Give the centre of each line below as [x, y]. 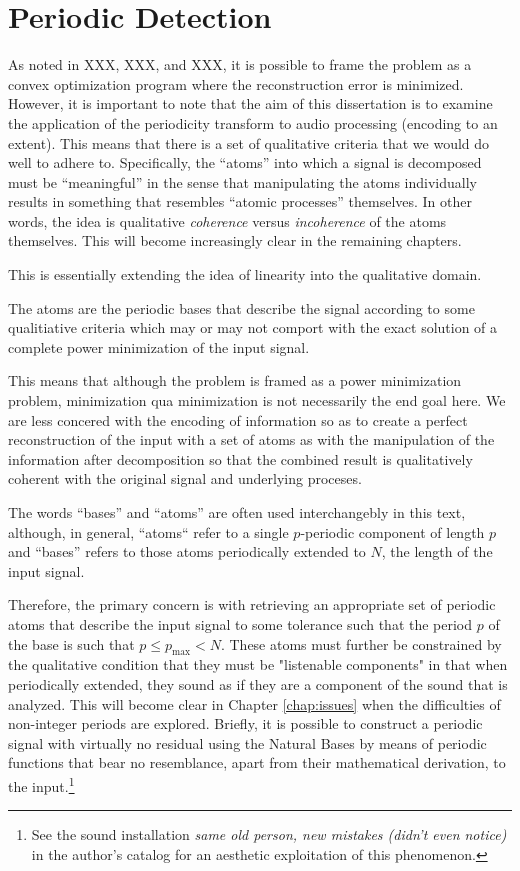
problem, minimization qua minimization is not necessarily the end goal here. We [257, 400]
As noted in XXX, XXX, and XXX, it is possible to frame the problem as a [240, 64]
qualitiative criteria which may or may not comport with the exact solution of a [253, 327]
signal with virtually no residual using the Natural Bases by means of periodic [247, 742]
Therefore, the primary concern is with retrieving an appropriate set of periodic [252, 604]
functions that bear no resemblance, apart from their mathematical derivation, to [257, 762]
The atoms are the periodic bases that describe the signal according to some [241, 307]
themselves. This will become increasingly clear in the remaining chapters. [235, 240]
